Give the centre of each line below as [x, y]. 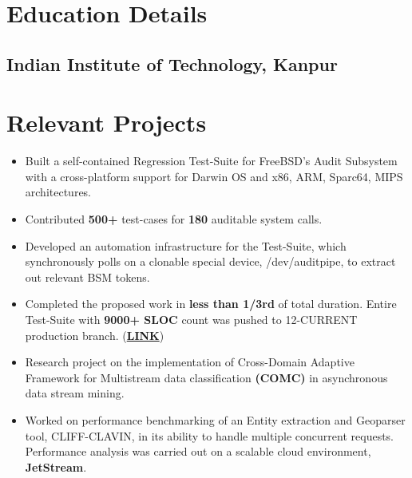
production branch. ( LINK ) [95, 335]
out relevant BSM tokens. [87, 277]
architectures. [58, 192]
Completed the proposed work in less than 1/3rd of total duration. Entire [211, 304]
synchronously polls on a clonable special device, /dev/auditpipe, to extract [210, 261]
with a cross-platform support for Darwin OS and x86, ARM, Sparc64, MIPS [214, 176]
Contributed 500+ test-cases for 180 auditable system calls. [174, 219]
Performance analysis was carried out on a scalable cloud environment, [198, 451]
